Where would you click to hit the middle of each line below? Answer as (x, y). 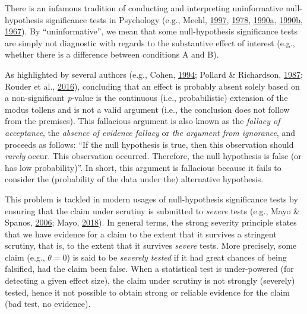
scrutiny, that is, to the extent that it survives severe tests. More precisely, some (151, 245)
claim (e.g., (25, 257)
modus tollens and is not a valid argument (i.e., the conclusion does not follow (147, 109)
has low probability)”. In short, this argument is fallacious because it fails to (143, 167)
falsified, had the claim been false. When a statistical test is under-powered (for (149, 269)
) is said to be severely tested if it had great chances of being (177, 257)
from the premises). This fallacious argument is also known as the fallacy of (143, 121)
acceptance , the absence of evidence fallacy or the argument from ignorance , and (150, 132)
